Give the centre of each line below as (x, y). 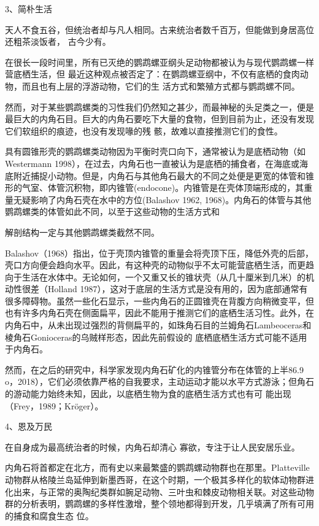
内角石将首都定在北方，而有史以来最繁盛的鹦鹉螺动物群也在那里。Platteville (157, 467)
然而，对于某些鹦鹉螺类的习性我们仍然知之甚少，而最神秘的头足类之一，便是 (159, 106)
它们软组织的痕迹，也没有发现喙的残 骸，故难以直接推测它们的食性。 (144, 130)
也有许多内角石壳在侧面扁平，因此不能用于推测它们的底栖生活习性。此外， (155, 313)
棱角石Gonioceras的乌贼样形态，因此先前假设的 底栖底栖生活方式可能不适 (152, 337)
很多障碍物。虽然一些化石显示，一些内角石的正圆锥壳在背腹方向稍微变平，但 (159, 300)
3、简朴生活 (29, 9)
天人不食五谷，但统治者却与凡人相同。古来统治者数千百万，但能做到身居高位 (159, 29)
